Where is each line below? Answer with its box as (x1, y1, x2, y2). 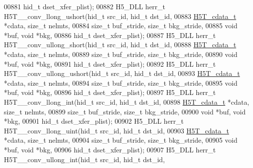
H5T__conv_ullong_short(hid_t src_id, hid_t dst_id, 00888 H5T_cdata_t (4, 39, 236, 50)
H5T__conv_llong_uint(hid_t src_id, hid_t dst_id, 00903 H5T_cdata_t (4, 125, 229, 135)
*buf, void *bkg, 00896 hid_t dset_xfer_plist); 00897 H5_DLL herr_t (4, 87, 216, 97)
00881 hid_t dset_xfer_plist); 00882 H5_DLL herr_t (4, 1, 166, 11)
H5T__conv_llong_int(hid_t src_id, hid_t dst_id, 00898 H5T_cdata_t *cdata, (4, 96, 250, 107)
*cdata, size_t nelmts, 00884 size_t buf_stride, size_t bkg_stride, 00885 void (4, 20, 237, 31)
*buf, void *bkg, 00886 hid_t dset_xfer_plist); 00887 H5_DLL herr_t (4, 30, 216, 40)
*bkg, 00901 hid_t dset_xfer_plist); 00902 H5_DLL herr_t (4, 116, 184, 126)
